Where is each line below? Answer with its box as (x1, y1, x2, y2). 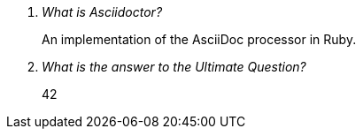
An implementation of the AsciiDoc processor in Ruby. (42, 32, 357, 47)
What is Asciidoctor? (42, 4, 163, 19)
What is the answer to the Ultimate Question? (42, 59, 306, 74)
